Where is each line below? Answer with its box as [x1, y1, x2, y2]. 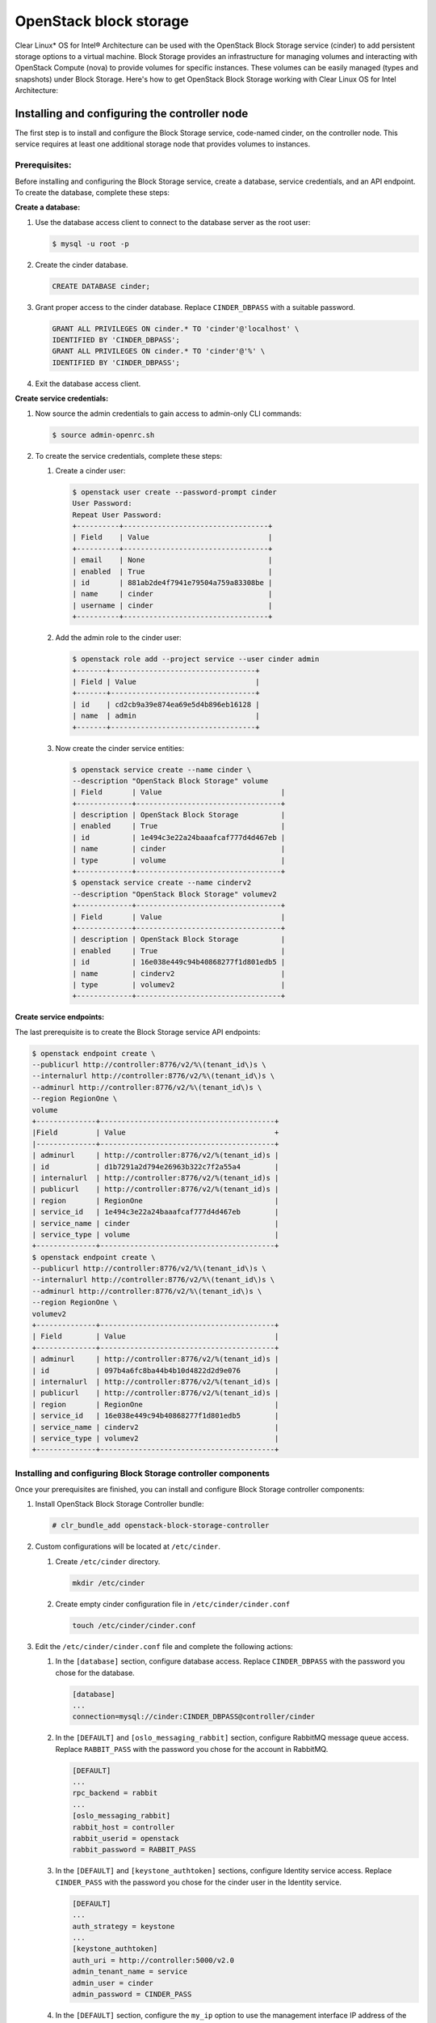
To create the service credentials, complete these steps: [35, 451, 222, 460]
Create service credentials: [15, 393, 109, 404]
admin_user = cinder [72, 1978, 153, 1987]
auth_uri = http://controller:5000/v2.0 [72, 1955, 234, 1965]
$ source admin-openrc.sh [52, 430, 155, 439]
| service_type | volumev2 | [31, 1433, 279, 1443]
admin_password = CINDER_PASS [72, 1989, 192, 1999]
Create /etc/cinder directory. [55, 1556, 161, 1566]
